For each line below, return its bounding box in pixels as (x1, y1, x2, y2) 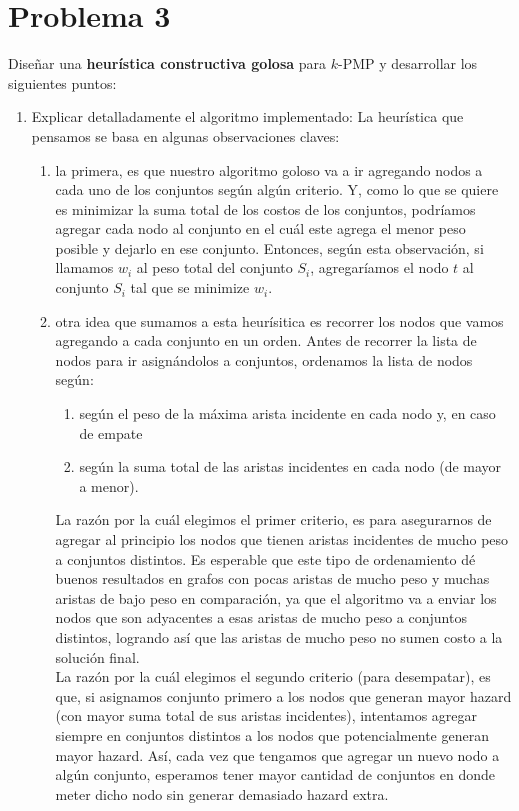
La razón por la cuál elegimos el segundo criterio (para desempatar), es (55, 666, 491, 687)
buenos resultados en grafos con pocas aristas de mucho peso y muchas (55, 568, 490, 589)
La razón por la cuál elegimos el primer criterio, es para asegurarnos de (55, 509, 492, 530)
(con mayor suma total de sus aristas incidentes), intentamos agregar (55, 705, 478, 726)
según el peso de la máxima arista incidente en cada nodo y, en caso (79, 403, 496, 424)
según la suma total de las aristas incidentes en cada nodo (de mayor (79, 456, 502, 477)
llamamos (55, 257, 114, 278)
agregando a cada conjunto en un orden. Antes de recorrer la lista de (55, 330, 477, 351)
